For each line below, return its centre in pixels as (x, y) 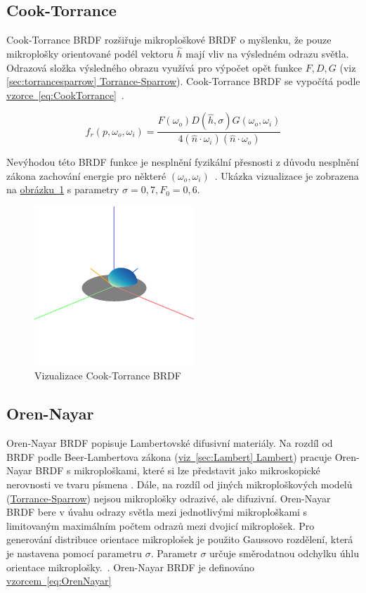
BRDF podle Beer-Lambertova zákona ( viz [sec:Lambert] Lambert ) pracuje (169, 456)
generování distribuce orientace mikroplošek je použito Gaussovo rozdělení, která (180, 539)
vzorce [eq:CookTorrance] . (65, 95)
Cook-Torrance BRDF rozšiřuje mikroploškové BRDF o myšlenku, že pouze (169, 40)
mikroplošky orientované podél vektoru (90, 54)
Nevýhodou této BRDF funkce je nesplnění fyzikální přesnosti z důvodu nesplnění (183, 162)
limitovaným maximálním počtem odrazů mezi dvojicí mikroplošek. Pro (161, 525)
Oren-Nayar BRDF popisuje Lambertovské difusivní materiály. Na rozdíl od (170, 443)
